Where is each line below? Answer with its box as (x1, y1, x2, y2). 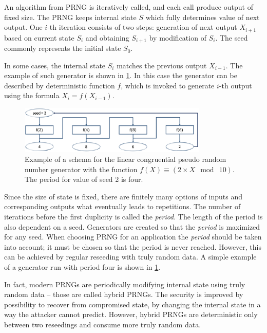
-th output (219, 80, 252, 90)
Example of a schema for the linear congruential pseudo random (25, 154, 226, 164)
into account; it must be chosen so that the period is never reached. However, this (4, 241, 261, 252)
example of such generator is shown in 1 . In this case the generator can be (4, 70, 237, 81)
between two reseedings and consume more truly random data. (4, 319, 201, 330)
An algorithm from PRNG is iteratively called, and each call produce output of (4, 2, 253, 12)
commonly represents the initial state (4, 43, 121, 53)
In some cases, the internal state (4, 60, 106, 70)
